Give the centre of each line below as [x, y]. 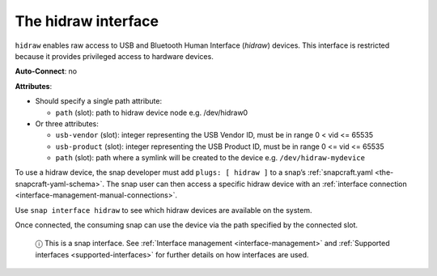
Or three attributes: [67, 123]
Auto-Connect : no [46, 71]
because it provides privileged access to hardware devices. [114, 56]
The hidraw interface [87, 21]
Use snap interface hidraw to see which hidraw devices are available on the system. [163, 210]
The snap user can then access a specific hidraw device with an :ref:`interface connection [257, 184]
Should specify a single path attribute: [98, 101]
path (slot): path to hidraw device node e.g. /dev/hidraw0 [152, 113]
